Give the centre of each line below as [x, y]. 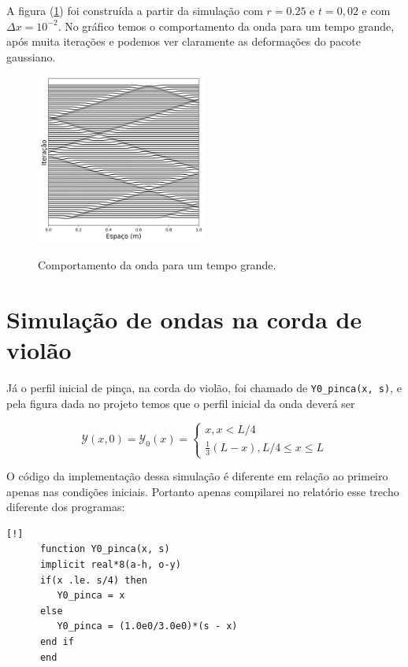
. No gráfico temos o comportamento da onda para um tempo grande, [226, 26]
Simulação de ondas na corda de [184, 319]
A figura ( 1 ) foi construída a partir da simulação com [135, 10]
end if [57, 641]
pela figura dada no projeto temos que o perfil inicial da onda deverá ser [181, 403]
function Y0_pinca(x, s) [105, 549]
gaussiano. [31, 56]
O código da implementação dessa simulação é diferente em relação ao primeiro [197, 476]
